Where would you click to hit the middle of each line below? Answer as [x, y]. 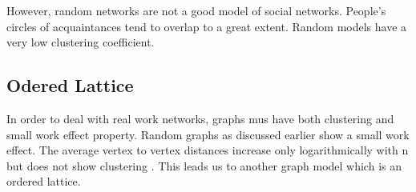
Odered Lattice [70, 85]
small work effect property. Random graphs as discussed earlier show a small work [208, 134]
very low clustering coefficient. [81, 42]
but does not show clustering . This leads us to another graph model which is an [204, 165]
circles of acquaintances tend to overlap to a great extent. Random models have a [207, 26]
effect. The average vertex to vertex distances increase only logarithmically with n [208, 150]
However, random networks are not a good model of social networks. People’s [196, 10]
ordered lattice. [44, 181]
